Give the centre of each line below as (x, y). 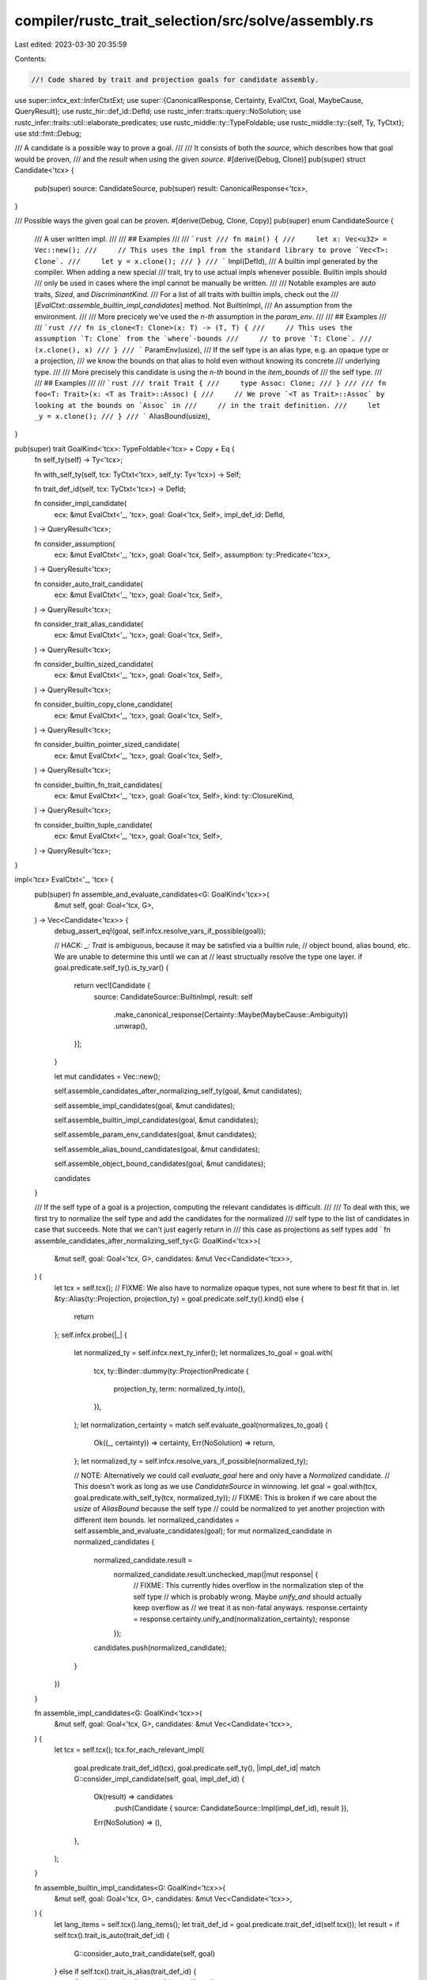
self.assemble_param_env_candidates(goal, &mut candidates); (155, 1135)
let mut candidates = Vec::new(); (108, 1076)
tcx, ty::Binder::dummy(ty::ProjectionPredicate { (171, 1371)
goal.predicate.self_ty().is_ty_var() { (111, 968)
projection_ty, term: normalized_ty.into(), (179, 1389)
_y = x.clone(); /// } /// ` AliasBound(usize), (122, 417)
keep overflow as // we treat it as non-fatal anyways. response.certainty (250, 1608)
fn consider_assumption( (75, 543)
